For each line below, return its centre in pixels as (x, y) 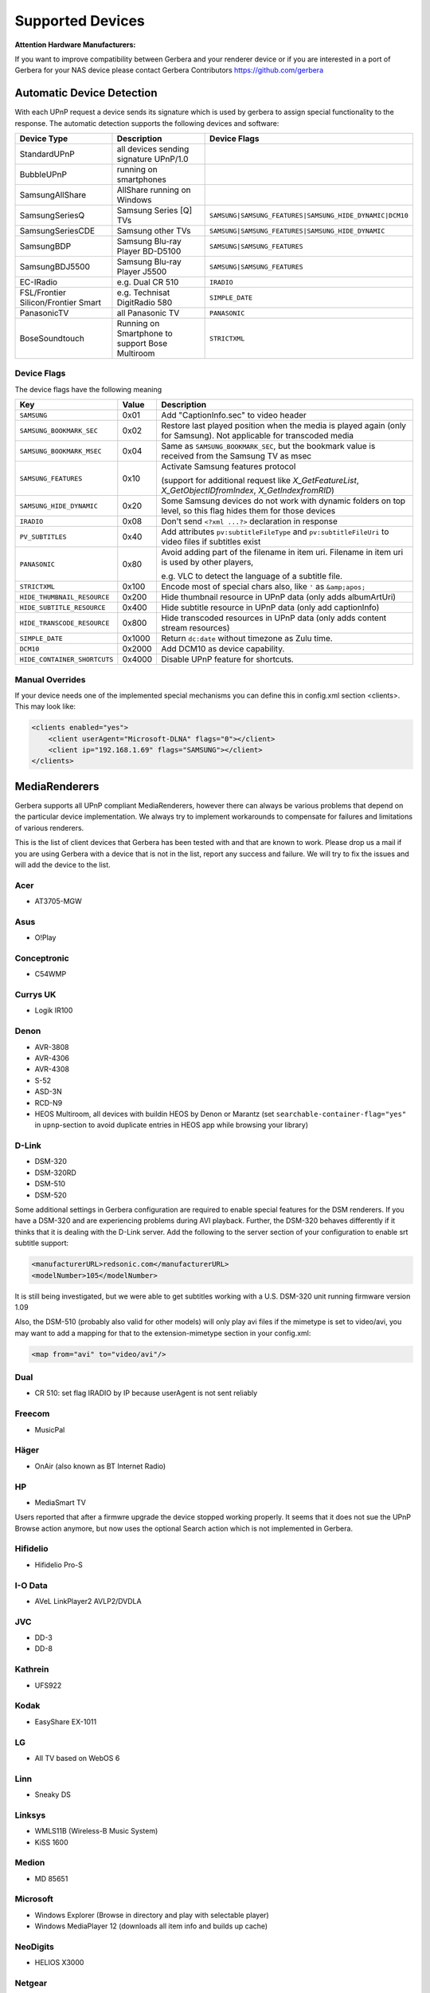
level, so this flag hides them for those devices (248, 511)
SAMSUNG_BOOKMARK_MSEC (61, 451)
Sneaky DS (53, 1794)
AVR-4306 (52, 1058)
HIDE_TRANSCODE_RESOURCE (64, 623)
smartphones (142, 179)
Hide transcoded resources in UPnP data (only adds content (274, 618)
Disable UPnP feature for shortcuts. (227, 659)
